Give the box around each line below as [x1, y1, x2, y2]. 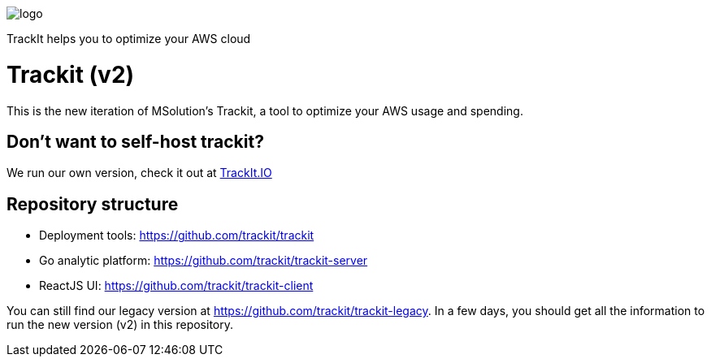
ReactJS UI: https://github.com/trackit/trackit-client [39, 279, 314, 293]
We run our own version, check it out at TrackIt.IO [7, 166, 272, 180]
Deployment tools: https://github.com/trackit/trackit [39, 228, 314, 243]
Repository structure [7, 193, 179, 214]
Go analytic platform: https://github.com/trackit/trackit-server [39, 253, 368, 268]
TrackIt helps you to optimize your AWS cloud [7, 32, 251, 45]
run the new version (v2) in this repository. [7, 318, 233, 332]
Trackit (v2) [7, 60, 135, 89]
